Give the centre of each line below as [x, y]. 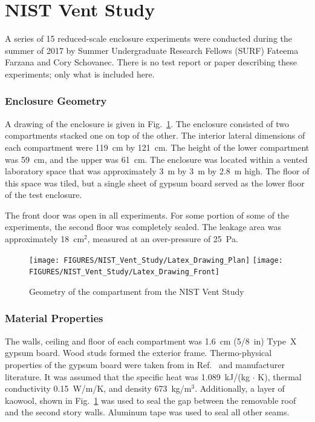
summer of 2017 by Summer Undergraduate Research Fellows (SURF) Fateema [152, 50]
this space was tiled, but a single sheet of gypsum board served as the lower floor [155, 183]
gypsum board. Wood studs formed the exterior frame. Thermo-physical [138, 353]
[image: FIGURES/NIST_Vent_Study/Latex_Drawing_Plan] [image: [156, 260]
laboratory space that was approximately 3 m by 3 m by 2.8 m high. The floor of [157, 171]
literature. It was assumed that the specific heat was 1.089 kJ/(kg [128, 376]
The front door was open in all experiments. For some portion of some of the [147, 215]
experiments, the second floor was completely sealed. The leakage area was [143, 227]
